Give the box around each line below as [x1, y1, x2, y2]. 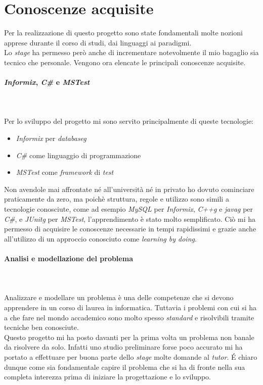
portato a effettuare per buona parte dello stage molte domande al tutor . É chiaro [4, 351, 257, 362]
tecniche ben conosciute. [4, 322, 79, 332]
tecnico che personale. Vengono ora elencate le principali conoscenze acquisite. [4, 57, 246, 67]
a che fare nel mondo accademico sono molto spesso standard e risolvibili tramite [4, 312, 254, 322]
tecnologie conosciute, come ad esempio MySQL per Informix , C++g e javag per [4, 204, 253, 214]
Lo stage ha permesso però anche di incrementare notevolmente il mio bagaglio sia [4, 47, 259, 58]
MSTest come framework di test [16, 167, 114, 177]
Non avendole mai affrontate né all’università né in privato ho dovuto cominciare [4, 183, 254, 194]
